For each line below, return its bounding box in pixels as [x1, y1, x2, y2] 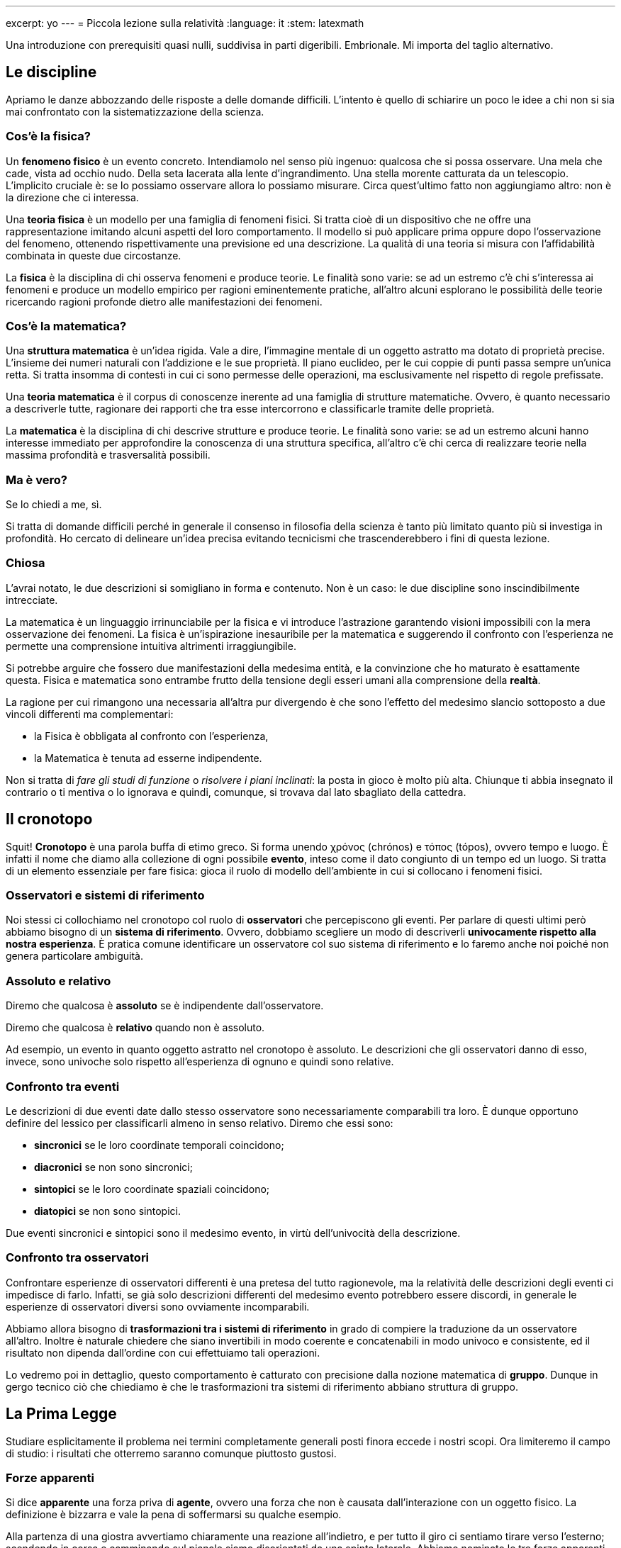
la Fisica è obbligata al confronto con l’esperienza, [34, 729, 269, 742]
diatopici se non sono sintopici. [34, 1204, 181, 1217]
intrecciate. [6, 593, 58, 606]
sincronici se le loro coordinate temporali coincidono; [34, 1138, 284, 1151]
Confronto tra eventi [6, 1079, 120, 1094]
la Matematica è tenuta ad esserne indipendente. [34, 751, 262, 764]
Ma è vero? [6, 472, 67, 487]
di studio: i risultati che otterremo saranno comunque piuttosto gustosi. [6, 1447, 337, 1459]
